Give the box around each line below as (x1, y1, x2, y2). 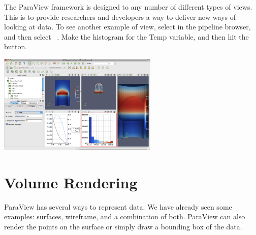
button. (4, 41, 27, 52)
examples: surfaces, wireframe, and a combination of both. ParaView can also (4, 211, 245, 222)
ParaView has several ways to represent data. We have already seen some (4, 201, 232, 212)
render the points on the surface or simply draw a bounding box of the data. (4, 221, 242, 231)
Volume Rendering (4, 172, 138, 192)
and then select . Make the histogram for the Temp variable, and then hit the (4, 31, 249, 42)
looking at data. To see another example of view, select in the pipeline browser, (4, 21, 251, 32)
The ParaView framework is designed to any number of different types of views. (4, 2, 252, 12)
